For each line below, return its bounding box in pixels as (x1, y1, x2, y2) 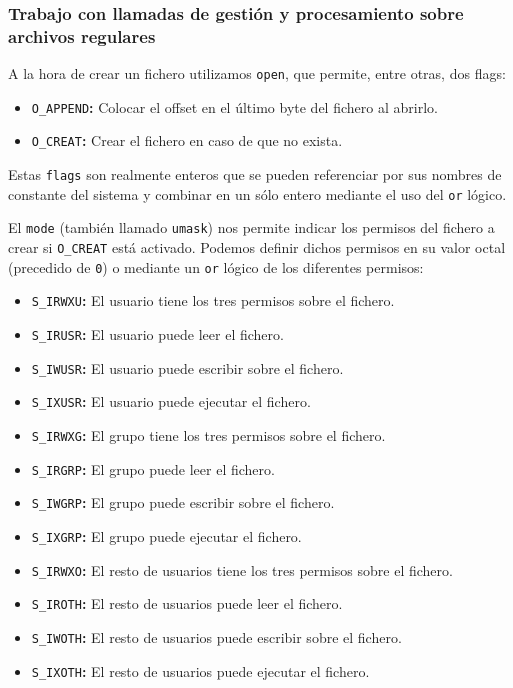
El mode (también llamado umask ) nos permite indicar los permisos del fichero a (8, 217, 495, 238)
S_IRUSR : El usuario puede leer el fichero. (31, 324, 284, 345)
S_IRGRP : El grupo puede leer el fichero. (31, 458, 275, 479)
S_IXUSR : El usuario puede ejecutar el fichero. (31, 391, 311, 412)
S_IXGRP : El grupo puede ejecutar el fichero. (31, 525, 302, 546)
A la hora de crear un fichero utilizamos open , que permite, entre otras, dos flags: (8, 63, 506, 84)
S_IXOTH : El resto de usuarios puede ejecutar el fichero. (31, 660, 370, 681)
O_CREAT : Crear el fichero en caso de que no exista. (31, 130, 343, 151)
